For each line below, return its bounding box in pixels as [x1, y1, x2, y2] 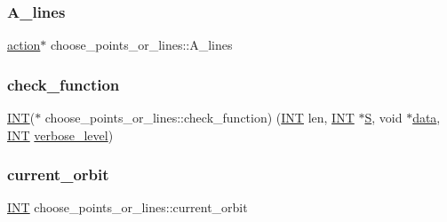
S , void [364, 108, 403, 127]
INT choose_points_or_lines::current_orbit [7, 198, 248, 217]
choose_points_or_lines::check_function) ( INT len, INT [44, 108, 355, 127]
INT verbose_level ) [7, 125, 114, 144]
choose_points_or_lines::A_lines [51, 36, 233, 54]
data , [412, 108, 441, 127]
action [7, 36, 41, 54]
